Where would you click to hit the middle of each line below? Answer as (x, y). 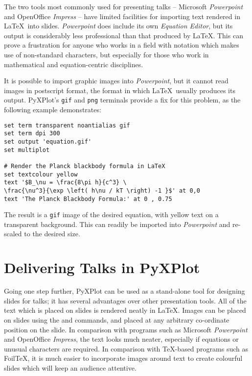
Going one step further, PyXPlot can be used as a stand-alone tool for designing (125, 291)
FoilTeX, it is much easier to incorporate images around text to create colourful (123, 358)
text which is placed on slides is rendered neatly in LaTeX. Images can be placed (125, 310)
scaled (13, 234)
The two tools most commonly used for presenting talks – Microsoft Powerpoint (124, 6)
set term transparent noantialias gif (67, 125)
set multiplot (27, 150)
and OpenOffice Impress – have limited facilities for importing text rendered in (122, 16)
